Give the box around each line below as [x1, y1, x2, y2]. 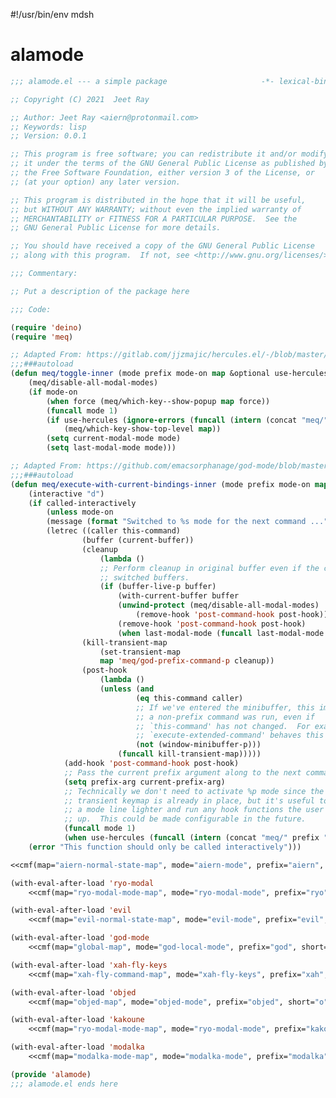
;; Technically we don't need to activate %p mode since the [63, 786, 325, 796]
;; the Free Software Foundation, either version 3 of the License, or [10, 168, 315, 178]
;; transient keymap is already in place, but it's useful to [63, 795, 329, 806]
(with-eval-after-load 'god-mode [10, 933, 150, 943]
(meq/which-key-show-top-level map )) [63, 424, 222, 434]
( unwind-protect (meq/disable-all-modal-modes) [117, 600, 320, 611]
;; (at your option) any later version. [10, 177, 182, 187]
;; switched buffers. [99, 572, 190, 583]
